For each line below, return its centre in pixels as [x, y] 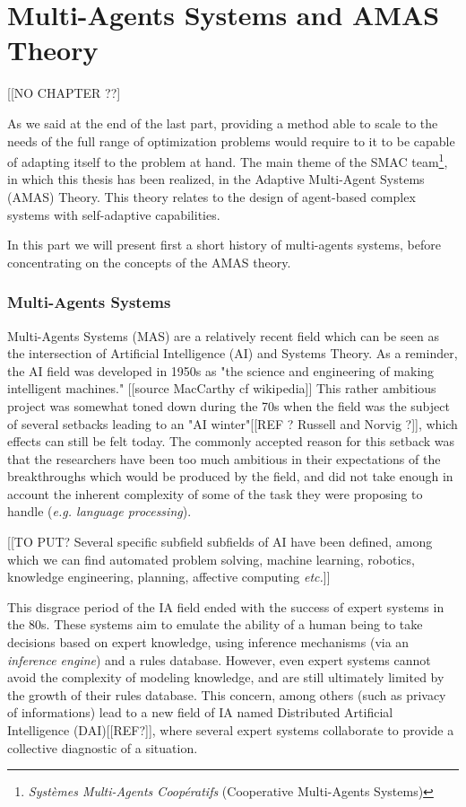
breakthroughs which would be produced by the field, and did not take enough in [230, 476]
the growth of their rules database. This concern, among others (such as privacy [227, 694]
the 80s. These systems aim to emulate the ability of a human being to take [215, 624]
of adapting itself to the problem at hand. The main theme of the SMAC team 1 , [228, 160]
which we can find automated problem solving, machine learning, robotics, [211, 559]
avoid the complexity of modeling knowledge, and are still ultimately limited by [226, 677]
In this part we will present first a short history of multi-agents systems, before [224, 245]
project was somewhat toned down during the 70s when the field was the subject [229, 405]
